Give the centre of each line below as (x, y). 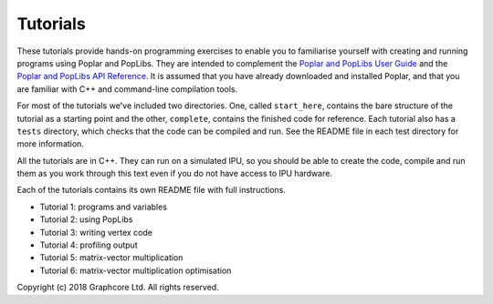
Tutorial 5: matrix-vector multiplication (111, 258)
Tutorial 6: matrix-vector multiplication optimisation (136, 270)
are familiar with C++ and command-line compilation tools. (127, 89)
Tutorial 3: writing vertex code (96, 232)
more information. (50, 144)
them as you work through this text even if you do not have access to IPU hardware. (175, 174)
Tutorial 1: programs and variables (104, 207)
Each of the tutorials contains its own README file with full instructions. (152, 190)
